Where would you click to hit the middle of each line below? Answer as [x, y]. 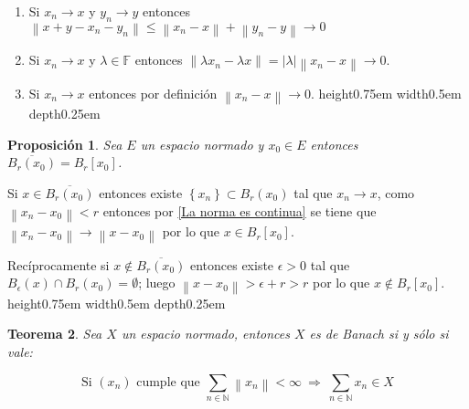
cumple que [168, 382]
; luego [157, 283]
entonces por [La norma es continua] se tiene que [240, 210]
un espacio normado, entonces [205, 334]
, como [396, 193]
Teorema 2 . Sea [55, 334]
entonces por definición [153, 93]
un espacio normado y [202, 144]
